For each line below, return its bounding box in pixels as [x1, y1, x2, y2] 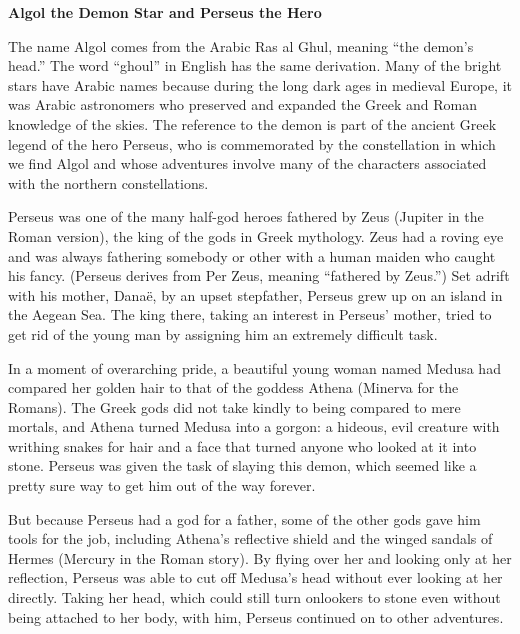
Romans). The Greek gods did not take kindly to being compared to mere [8, 396, 461, 417]
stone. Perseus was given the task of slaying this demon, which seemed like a [8, 455, 477, 476]
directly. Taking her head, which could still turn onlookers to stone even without [8, 587, 501, 608]
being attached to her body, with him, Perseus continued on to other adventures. [8, 606, 504, 627]
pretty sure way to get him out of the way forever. [8, 475, 316, 496]
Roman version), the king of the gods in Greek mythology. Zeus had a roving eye [8, 225, 504, 246]
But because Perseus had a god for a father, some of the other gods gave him [8, 508, 481, 529]
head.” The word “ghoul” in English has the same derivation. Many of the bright [8, 55, 502, 76]
